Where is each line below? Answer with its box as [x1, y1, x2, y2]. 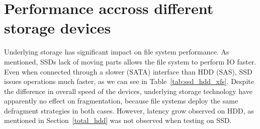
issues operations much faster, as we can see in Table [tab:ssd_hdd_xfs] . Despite [4, 76, 254, 86]
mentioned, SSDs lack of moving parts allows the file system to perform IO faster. [4, 56, 256, 66]
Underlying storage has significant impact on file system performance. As [4, 46, 229, 57]
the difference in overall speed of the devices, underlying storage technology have [4, 85, 252, 96]
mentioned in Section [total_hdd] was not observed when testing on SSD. [4, 115, 232, 125]
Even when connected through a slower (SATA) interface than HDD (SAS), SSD [4, 66, 252, 76]
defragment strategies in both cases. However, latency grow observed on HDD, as [4, 105, 254, 115]
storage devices [4, 17, 111, 38]
